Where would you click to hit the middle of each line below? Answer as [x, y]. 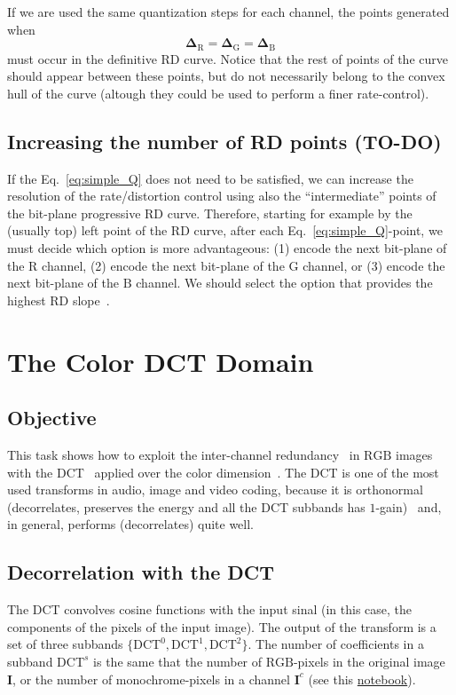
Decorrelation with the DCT [141, 572]
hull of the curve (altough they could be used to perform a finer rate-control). [218, 93]
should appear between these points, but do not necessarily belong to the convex [226, 76]
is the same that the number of [178, 661]
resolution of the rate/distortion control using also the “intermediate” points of [222, 196]
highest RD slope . [59, 300]
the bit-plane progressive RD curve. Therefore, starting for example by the [210, 213]
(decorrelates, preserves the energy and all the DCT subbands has [186, 506]
